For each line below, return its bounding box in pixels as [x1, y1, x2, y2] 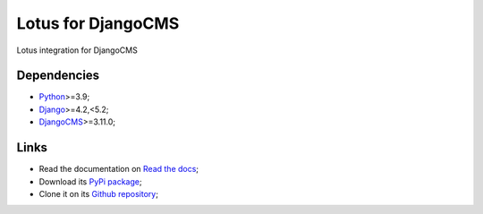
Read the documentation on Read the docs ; [38, 164, 199, 175]
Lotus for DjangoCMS [16, 13, 180, 33]
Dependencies [16, 68, 100, 83]
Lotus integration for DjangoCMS [16, 45, 138, 56]
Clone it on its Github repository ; [38, 188, 158, 199]
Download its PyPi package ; [38, 175, 142, 187]
